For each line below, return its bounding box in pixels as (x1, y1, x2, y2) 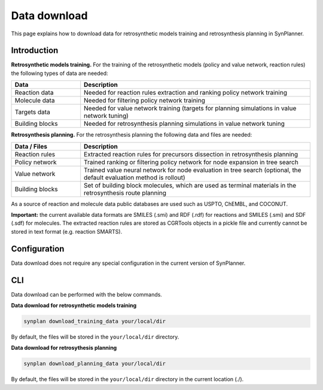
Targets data (14, 108, 50, 116)
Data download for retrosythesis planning (11, 344, 117, 352)
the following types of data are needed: (11, 69, 108, 77)
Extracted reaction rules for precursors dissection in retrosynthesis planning (84, 150, 298, 158)
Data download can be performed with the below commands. (11, 291, 163, 298)
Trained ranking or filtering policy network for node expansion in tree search (84, 158, 298, 166)
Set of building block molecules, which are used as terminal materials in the (84, 181, 297, 189)
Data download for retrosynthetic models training (11, 302, 137, 309)
